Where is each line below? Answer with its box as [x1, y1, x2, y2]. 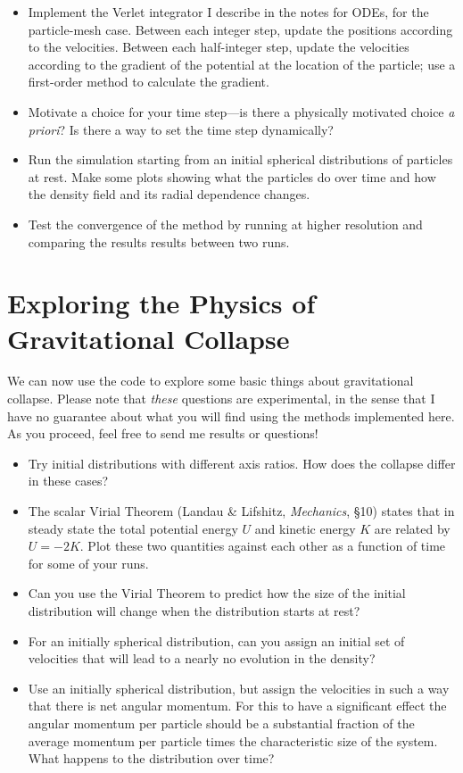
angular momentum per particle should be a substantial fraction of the [28, 713, 415, 732]
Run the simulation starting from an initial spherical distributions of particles [28, 150, 453, 169]
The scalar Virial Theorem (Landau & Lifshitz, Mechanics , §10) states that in [28, 502, 455, 519]
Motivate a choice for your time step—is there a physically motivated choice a [28, 102, 455, 121]
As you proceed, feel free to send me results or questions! [7, 424, 318, 443]
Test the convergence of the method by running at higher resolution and [28, 214, 423, 233]
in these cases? [28, 471, 109, 490]
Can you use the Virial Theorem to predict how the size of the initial [28, 584, 406, 603]
